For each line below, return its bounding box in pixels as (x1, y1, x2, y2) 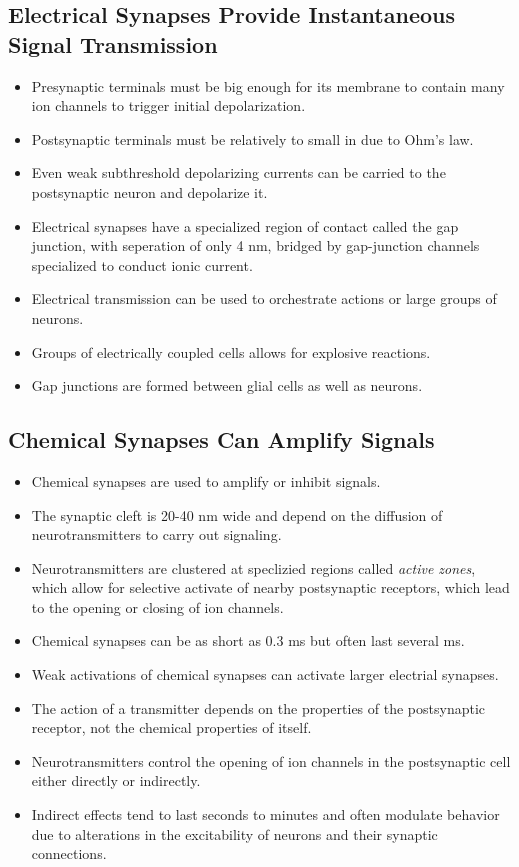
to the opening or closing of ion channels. (31, 596, 284, 617)
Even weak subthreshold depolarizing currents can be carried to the (31, 162, 446, 183)
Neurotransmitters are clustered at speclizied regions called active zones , (31, 557, 476, 578)
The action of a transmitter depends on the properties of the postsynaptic (31, 697, 486, 718)
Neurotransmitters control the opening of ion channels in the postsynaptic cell (31, 750, 511, 771)
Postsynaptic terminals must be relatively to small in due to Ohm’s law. (31, 128, 474, 149)
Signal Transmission (8, 28, 218, 59)
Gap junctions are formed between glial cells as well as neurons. (31, 375, 423, 396)
